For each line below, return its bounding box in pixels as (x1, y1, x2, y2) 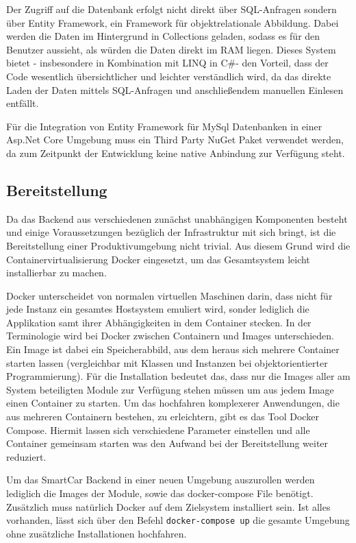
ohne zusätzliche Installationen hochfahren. (6, 526, 187, 540)
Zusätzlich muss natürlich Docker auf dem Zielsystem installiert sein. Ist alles (6, 499, 331, 514)
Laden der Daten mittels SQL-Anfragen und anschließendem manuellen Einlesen (6, 82, 344, 97)
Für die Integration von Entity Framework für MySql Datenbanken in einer (6, 119, 322, 133)
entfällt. (6, 96, 39, 110)
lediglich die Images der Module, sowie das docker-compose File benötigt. (6, 486, 314, 500)
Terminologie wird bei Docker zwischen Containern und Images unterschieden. (6, 328, 334, 343)
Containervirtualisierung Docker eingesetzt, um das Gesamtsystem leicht (6, 252, 310, 266)
